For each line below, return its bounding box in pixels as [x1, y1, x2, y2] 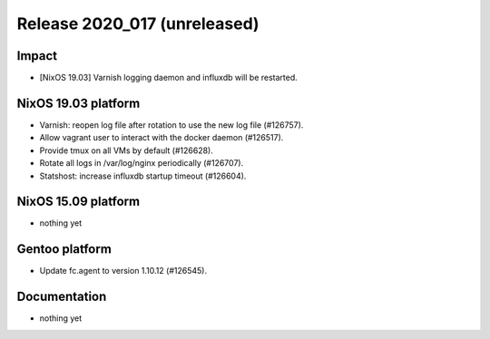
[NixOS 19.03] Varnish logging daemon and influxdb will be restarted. [39, 73, 299, 83]
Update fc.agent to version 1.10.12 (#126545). [39, 266, 208, 276]
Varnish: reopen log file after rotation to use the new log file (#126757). [39, 119, 304, 131]
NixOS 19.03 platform [16, 95, 141, 111]
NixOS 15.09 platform [16, 194, 141, 209]
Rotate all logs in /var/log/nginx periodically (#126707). [39, 158, 244, 169]
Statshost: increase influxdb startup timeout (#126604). [39, 170, 247, 181]
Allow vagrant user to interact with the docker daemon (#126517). [39, 132, 284, 143]
